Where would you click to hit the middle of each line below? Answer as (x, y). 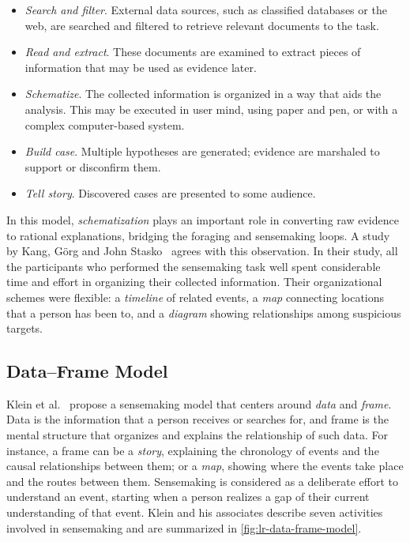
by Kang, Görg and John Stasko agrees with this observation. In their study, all (202, 251)
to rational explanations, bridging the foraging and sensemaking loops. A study (198, 235)
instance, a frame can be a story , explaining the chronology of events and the (193, 450)
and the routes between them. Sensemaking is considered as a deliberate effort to (202, 481)
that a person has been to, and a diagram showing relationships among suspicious (204, 312)
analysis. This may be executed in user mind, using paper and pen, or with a (211, 109)
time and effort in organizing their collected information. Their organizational (194, 282)
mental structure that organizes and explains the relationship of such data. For (197, 435)
